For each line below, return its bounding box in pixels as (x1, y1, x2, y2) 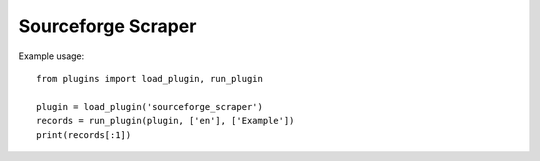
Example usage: (18, 50, 85, 62)
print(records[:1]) (36, 129, 132, 140)
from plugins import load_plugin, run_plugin (36, 73, 264, 84)
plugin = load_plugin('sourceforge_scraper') (36, 101, 264, 112)
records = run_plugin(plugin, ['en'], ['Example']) (36, 115, 295, 127)
